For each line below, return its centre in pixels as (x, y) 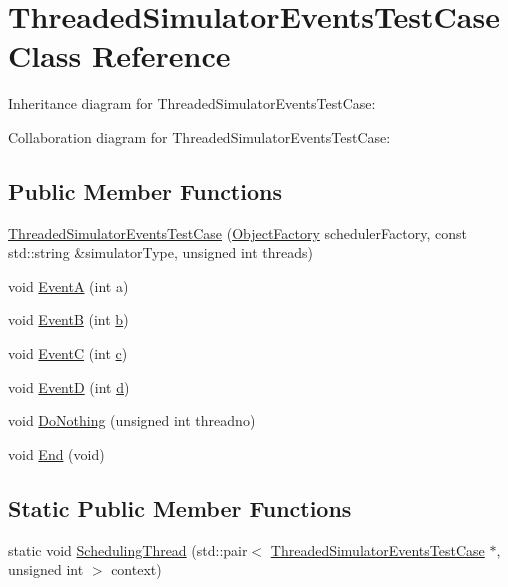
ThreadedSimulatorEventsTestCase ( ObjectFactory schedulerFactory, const (237, 232)
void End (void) (56, 453)
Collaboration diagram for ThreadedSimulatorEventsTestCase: (199, 136)
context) (136, 569)
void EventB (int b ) (68, 319)
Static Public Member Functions (180, 507)
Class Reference (119, 55)
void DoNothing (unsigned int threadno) (132, 420)
